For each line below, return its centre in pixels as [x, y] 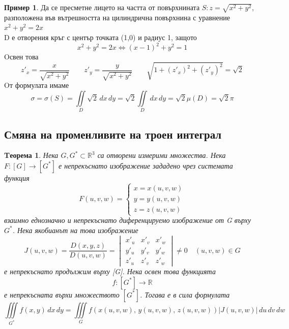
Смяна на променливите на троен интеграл [113, 134]
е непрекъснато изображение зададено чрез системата [146, 165]
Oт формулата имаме [37, 85]
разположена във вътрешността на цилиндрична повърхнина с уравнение [117, 17]
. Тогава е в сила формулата [185, 294]
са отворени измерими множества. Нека [162, 155]
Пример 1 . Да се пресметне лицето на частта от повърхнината [102, 7]
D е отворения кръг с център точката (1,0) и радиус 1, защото [100, 37]
